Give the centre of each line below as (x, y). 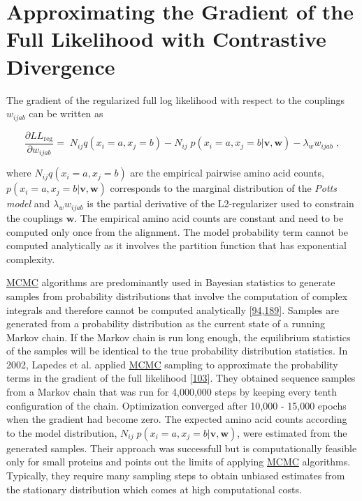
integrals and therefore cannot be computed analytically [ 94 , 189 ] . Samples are (173, 309)
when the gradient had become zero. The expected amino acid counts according (177, 419)
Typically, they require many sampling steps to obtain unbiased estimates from (176, 476)
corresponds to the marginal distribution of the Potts (223, 188)
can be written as (66, 113)
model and (28, 203)
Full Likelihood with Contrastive (166, 39)
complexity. (31, 259)
